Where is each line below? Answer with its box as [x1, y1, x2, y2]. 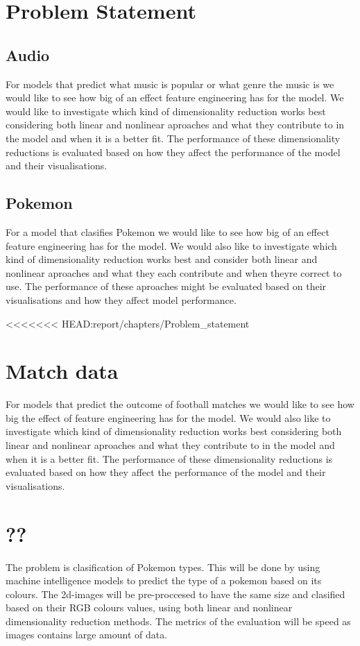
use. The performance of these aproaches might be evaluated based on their [6, 279, 327, 294]
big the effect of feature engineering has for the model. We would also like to [6, 410, 331, 425]
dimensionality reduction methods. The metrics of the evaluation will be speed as [6, 613, 351, 628]
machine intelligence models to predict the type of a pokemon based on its [6, 573, 322, 588]
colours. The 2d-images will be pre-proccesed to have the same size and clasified [6, 586, 345, 601]
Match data [6, 357, 119, 385]
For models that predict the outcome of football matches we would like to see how [6, 397, 354, 411]
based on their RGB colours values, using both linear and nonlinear [6, 600, 293, 615]
